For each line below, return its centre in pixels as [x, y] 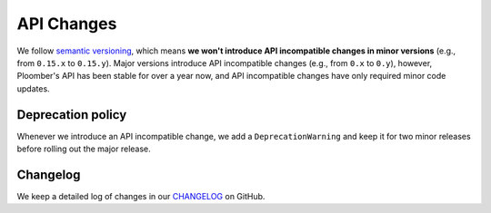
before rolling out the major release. [84, 149]
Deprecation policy [72, 115]
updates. [33, 88]
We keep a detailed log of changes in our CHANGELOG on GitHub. [141, 196]
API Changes [67, 24]
